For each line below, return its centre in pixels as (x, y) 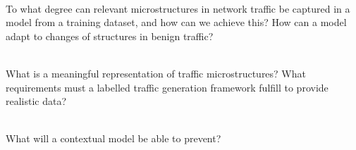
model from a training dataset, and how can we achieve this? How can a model (176, 22)
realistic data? (36, 101)
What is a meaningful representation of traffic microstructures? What (156, 73)
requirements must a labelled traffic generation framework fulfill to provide (167, 87)
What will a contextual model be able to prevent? (113, 138)
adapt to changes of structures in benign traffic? (110, 36)
